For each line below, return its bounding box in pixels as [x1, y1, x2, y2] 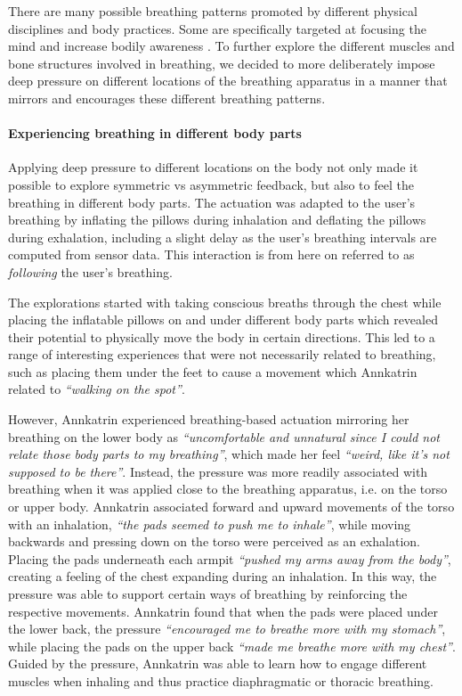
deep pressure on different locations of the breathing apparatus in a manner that [8, 71, 448, 90]
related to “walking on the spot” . [8, 380, 185, 398]
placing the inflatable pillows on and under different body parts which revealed [8, 310, 438, 329]
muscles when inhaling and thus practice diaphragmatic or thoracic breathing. [8, 671, 434, 690]
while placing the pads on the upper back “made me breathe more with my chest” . [8, 636, 456, 655]
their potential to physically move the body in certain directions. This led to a [8, 327, 435, 346]
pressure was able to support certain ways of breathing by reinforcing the [8, 585, 408, 603]
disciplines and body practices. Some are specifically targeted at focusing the [8, 19, 426, 37]
